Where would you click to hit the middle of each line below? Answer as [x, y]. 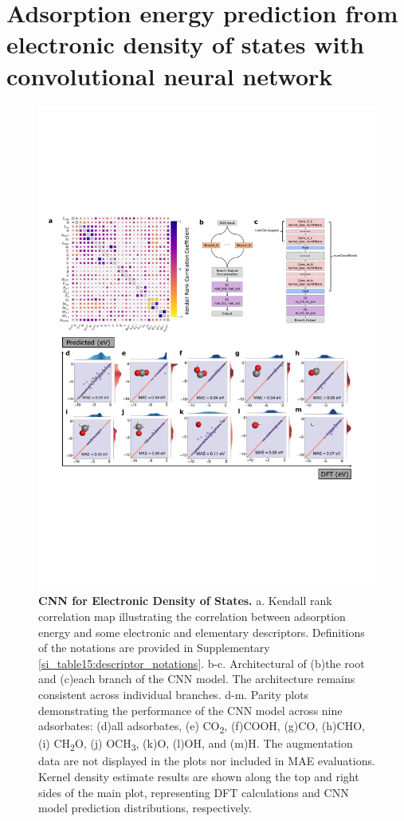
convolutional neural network [170, 75]
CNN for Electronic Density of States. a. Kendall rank [185, 601]
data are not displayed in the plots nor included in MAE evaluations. [207, 761]
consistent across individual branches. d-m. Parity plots [174, 695]
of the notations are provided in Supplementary [154, 648]
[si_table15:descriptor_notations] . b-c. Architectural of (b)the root [202, 663]
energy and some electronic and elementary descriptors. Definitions [202, 632]
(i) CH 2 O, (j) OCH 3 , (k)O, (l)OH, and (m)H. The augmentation [196, 744]
